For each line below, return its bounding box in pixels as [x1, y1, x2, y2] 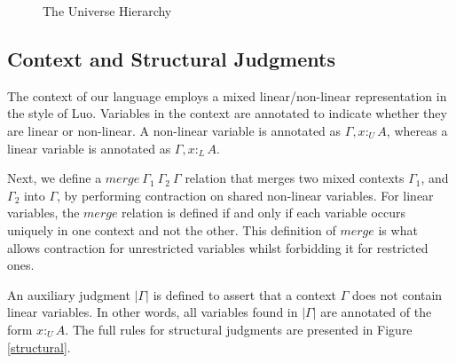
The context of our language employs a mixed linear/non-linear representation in [7, 86, 447, 105]
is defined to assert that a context [153, 285, 337, 304]
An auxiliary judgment [7, 285, 130, 304]
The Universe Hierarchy [43, 2, 172, 20]
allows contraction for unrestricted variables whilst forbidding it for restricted [7, 238, 428, 256]
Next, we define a [7, 169, 102, 187]
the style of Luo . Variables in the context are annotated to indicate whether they [7, 104, 447, 122]
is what [378, 220, 418, 239]
